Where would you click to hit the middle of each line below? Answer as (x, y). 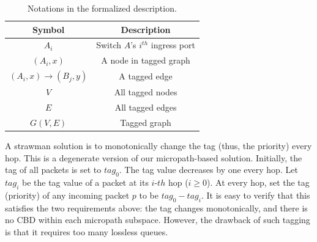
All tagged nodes (146, 92)
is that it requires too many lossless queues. (87, 231)
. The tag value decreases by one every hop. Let (208, 170)
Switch (109, 45)
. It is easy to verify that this (255, 195)
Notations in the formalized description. (102, 8)
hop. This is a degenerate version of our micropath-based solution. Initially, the (154, 157)
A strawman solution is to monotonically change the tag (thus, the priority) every (158, 146)
